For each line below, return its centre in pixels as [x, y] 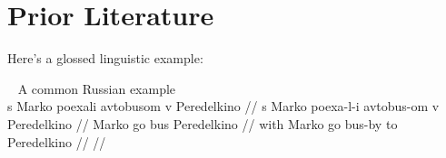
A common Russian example [97, 88]
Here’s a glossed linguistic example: [105, 58]
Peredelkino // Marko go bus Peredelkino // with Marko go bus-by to [203, 123]
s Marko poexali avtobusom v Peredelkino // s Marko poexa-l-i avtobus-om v [223, 106]
